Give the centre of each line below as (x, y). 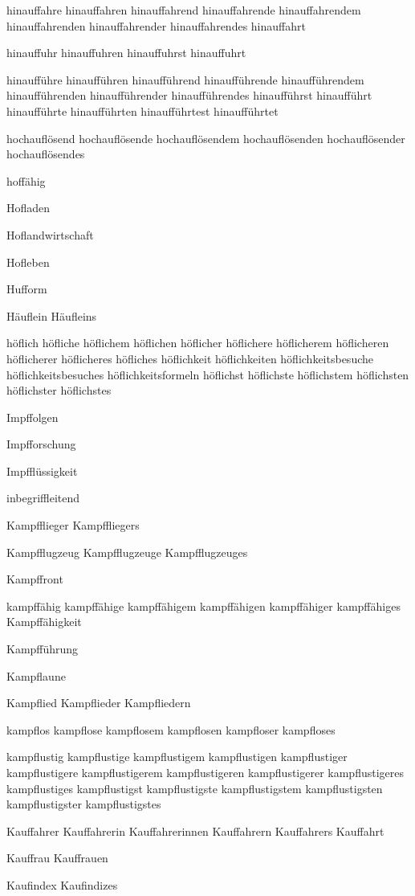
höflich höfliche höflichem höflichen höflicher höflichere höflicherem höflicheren (198, 343)
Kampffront (35, 579)
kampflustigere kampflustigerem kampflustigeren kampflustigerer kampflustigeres (205, 772)
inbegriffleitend (43, 498)
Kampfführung (43, 649)
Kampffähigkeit (44, 622)
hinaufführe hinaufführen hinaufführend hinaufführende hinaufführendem (185, 79)
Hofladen (28, 208)
